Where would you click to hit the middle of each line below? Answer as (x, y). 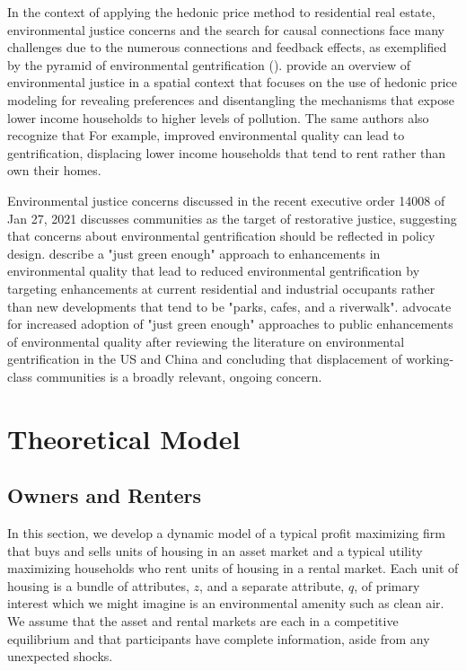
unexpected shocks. (60, 656)
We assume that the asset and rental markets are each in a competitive (203, 621)
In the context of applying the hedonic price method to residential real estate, (221, 12)
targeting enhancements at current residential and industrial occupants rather (221, 288)
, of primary (387, 585)
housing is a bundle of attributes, (98, 585)
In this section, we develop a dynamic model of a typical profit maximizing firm (226, 533)
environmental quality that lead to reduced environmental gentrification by (214, 271)
